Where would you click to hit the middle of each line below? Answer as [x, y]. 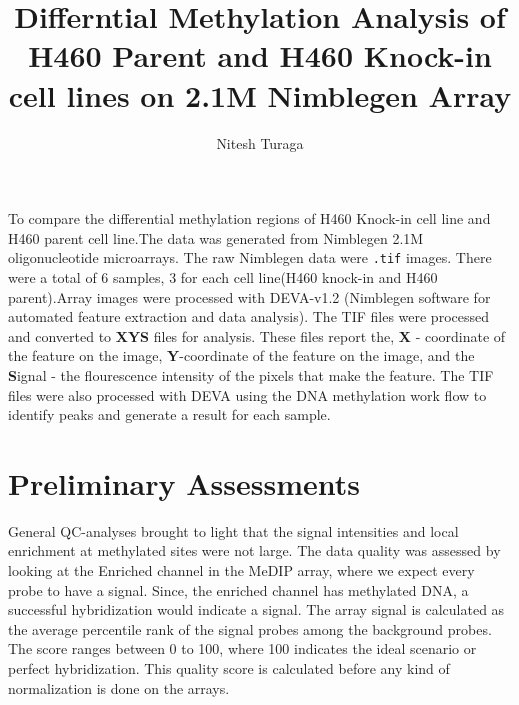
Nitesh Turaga [260, 142]
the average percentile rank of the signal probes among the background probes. [250, 628]
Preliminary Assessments [184, 482]
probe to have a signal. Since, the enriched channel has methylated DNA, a [238, 589]
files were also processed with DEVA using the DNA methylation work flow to [247, 394]
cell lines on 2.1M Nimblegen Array [260, 94]
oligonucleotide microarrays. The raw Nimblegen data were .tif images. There [250, 257]
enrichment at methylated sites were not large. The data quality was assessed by [254, 550]
